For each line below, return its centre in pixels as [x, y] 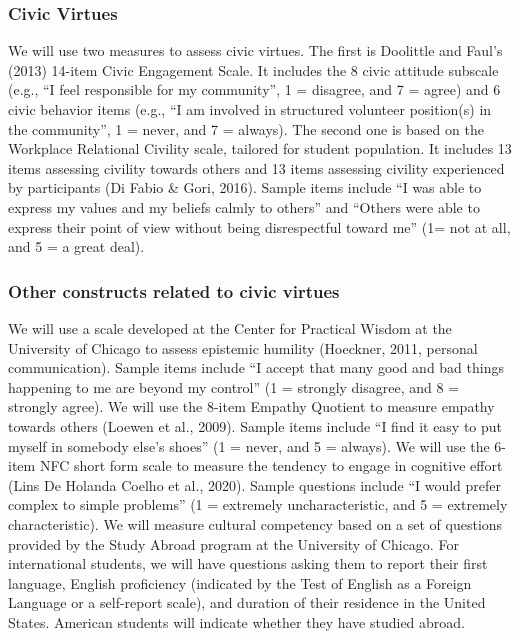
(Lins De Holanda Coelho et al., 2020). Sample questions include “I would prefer [255, 484]
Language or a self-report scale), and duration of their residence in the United [247, 602]
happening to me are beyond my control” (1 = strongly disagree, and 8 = [234, 386]
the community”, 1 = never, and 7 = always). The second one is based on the [246, 128]
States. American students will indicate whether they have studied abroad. [236, 621]
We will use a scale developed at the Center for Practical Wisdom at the [230, 327]
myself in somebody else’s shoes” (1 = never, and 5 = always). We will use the [249, 445]
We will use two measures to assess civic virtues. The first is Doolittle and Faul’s [255, 50]
